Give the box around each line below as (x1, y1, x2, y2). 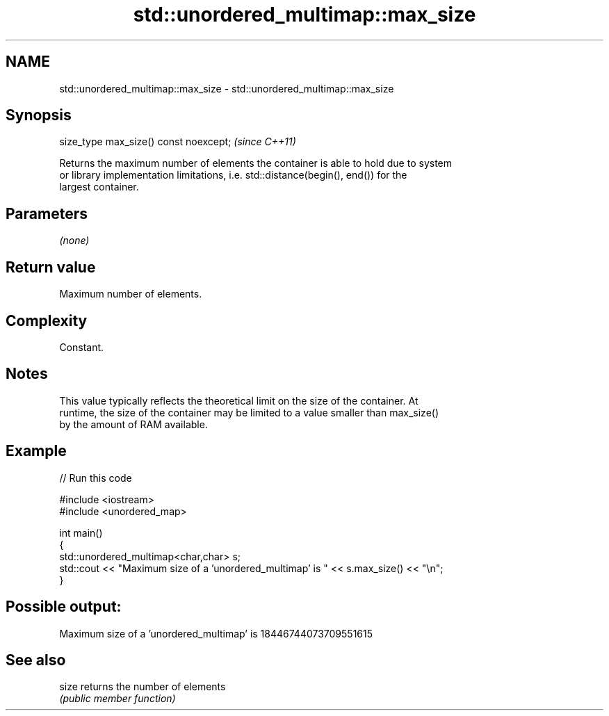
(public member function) (59, 692, 176, 705)
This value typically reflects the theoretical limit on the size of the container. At (59, 394, 419, 407)
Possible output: (6, 598, 122, 616)
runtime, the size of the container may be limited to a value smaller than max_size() (59, 406, 439, 418)
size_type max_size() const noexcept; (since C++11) (59, 136, 296, 148)
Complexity (6, 311, 88, 329)
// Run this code (59, 471, 132, 484)
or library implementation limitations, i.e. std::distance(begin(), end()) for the (59, 169, 407, 181)
